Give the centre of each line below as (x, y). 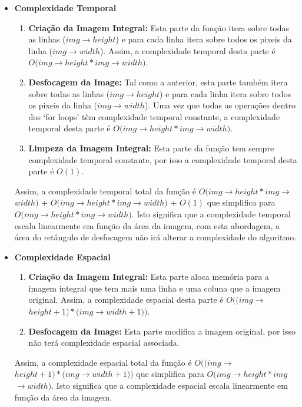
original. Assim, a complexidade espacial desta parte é (126, 300)
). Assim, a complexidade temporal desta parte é (187, 50)
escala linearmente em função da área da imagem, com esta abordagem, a (147, 225)
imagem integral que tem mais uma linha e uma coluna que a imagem (155, 288)
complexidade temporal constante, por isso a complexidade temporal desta (163, 159)
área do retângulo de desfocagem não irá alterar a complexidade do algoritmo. (155, 237)
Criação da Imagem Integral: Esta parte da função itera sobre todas (159, 27)
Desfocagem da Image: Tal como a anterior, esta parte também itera (158, 82)
